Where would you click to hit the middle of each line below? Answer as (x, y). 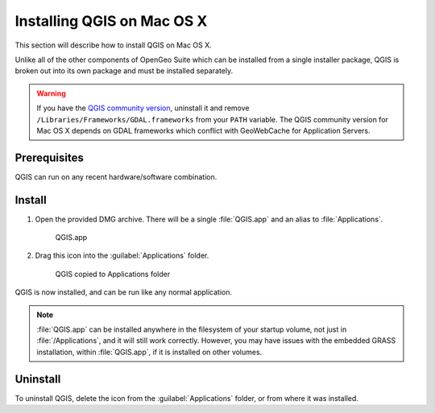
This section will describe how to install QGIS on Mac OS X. (114, 45)
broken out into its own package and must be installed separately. (124, 71)
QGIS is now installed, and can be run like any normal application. (124, 292)
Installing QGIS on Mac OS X (111, 21)
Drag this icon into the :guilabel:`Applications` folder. (122, 256)
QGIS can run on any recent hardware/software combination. (116, 176)
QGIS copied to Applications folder (113, 274)
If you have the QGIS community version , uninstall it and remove (143, 108)
